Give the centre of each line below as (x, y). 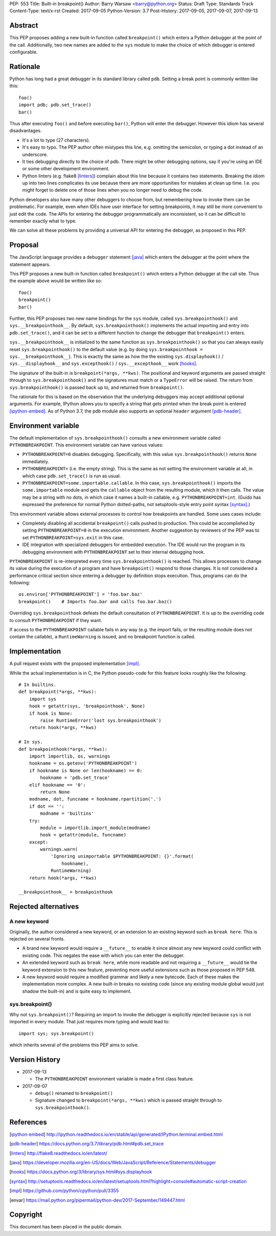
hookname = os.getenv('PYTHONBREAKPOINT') (83, 763)
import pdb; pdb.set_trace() (55, 105)
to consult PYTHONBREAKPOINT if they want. (56, 620)
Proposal (24, 245)
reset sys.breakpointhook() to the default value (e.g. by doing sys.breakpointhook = (106, 349)
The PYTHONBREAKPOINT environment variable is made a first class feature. (114, 1079)
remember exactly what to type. (43, 221)
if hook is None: (51, 713)
